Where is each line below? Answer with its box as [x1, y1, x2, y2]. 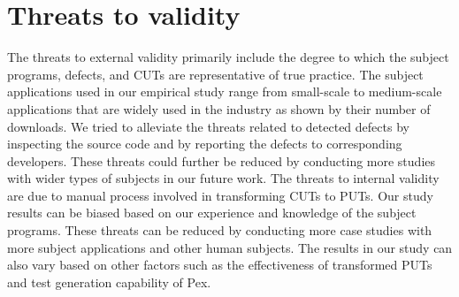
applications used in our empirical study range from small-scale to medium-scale [7, 82, 442, 101]
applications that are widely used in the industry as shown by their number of [7, 99, 431, 118]
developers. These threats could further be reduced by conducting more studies [7, 151, 436, 170]
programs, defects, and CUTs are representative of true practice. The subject [7, 65, 424, 83]
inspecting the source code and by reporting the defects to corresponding [7, 134, 402, 153]
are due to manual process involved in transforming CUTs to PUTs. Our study [7, 186, 433, 204]
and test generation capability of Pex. [7, 272, 211, 291]
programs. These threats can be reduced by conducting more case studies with [7, 221, 432, 240]
